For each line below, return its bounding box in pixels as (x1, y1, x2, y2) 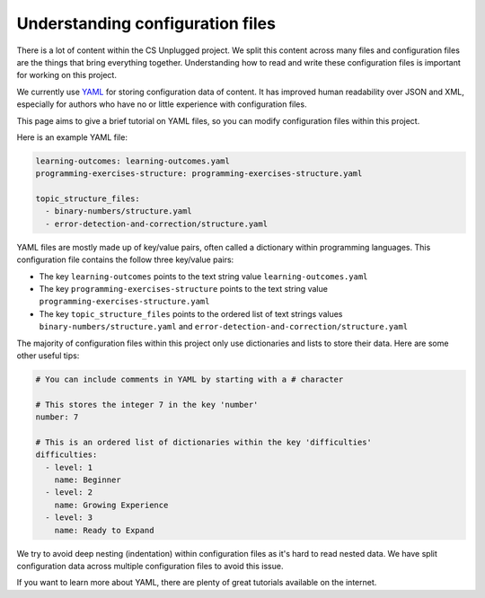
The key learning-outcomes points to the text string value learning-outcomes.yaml (39, 270, 368, 282)
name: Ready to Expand (54, 525, 154, 535)
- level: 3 (45, 513, 93, 523)
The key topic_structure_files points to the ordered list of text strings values (39, 308, 343, 319)
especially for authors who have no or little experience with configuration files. (16, 99, 307, 110)
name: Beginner (54, 475, 121, 485)
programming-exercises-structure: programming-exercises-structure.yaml (35, 169, 363, 179)
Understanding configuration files (16, 13, 276, 33)
